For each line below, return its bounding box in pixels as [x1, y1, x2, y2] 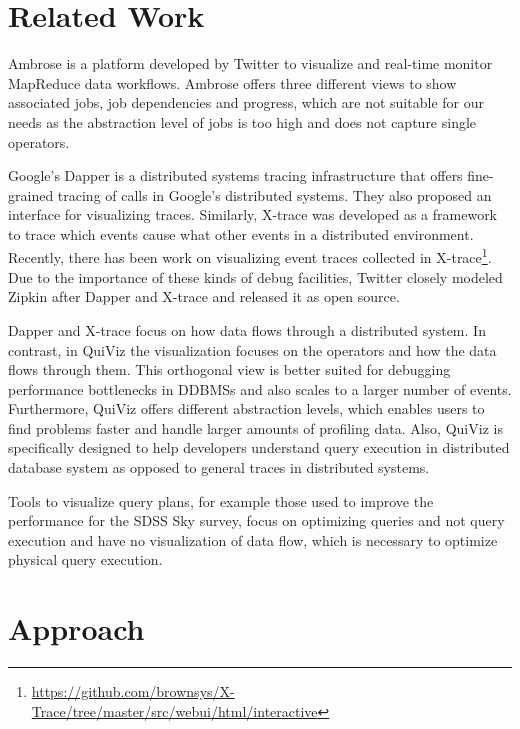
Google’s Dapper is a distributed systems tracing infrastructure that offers [8, 165, 463, 186]
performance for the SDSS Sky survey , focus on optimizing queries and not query [8, 510, 505, 531]
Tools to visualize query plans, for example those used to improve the [8, 490, 434, 511]
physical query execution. [8, 549, 163, 570]
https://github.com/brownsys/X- [31, 681, 235, 702]
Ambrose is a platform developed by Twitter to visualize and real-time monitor [8, 53, 493, 74]
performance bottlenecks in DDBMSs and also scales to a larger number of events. [8, 378, 512, 399]
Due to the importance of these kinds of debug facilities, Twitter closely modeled [8, 266, 503, 287]
